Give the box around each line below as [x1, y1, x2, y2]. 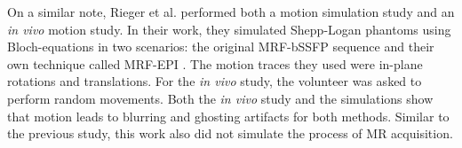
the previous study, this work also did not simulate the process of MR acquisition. [7, 124, 453, 143]
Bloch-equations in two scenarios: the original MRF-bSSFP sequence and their [7, 37, 434, 56]
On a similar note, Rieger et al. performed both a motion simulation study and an [7, 3, 455, 20]
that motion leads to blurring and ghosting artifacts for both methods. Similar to [7, 106, 450, 125]
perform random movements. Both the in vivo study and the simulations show [7, 89, 434, 107]
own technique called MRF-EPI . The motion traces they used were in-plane [7, 54, 423, 73]
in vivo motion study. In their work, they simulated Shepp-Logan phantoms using [7, 19, 451, 38]
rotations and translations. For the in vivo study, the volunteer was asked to [7, 72, 422, 90]
